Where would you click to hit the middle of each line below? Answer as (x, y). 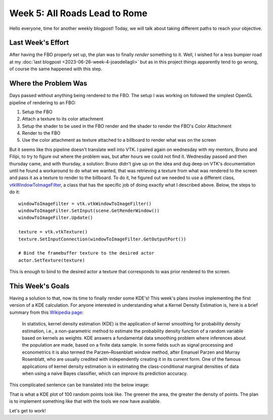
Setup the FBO (37, 112)
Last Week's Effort (39, 43)
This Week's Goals (39, 286)
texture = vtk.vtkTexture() (53, 232)
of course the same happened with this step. (56, 69)
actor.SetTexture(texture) (52, 260)
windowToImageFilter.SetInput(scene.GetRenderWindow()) (89, 211)
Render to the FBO (41, 133)
